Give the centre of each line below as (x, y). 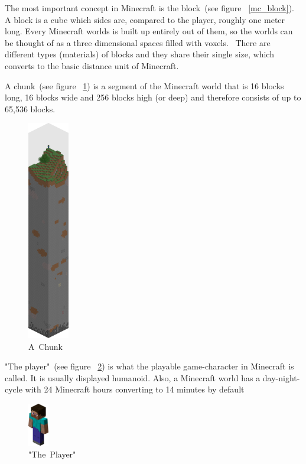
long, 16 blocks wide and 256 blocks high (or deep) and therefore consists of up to (153, 97)
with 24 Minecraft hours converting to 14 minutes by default (135, 389)
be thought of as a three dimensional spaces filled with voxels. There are (138, 42)
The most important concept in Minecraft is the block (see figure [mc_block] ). (149, 8)
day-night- (281, 377)
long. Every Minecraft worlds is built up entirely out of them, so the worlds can (149, 31)
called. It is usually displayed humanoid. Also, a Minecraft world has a (133, 377)
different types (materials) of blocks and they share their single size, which (139, 54)
